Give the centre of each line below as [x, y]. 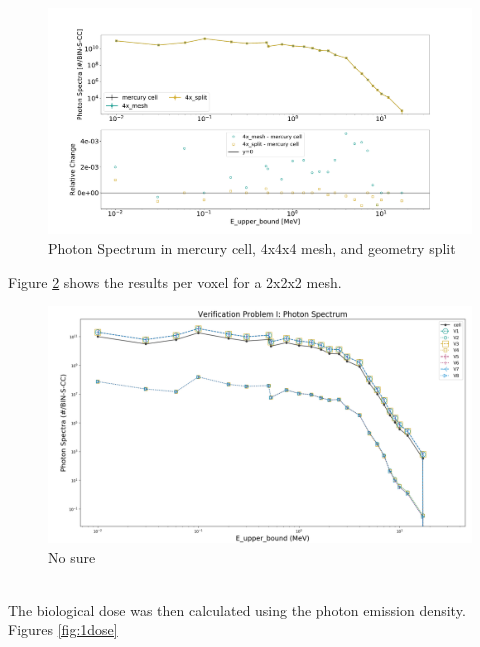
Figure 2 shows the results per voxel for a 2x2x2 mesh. [175, 281]
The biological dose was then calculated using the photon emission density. [237, 609]
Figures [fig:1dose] [63, 629]
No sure [72, 556]
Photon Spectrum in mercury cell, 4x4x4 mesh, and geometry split [252, 248]
